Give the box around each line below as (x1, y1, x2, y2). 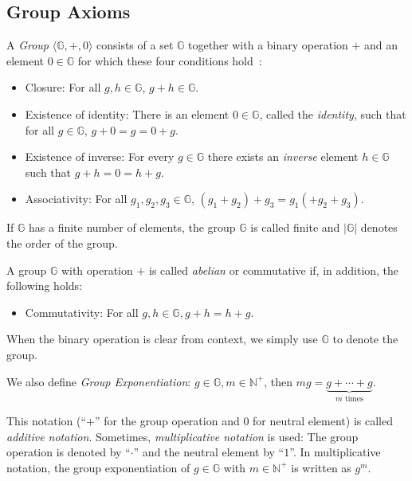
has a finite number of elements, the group (29, 219, 236, 236)
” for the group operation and (94, 412, 240, 428)
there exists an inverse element (207, 148, 359, 165)
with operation (61, 261, 133, 278)
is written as (291, 459, 351, 475)
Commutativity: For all (25, 303, 139, 320)
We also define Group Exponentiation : (6, 373, 191, 389)
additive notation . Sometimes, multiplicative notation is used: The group (6, 428, 359, 444)
